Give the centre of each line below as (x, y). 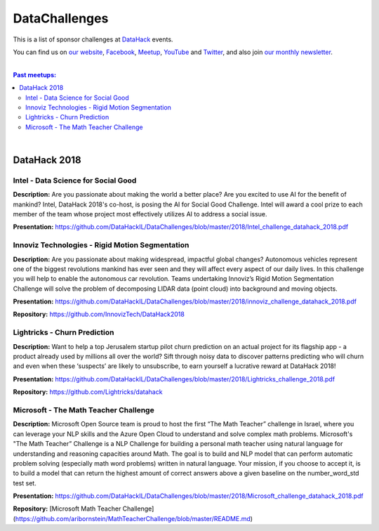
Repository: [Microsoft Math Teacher (67, 509)
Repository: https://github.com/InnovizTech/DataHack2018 (99, 314)
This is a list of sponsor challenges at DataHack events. (93, 39)
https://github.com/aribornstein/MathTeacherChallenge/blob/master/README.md (133, 518)
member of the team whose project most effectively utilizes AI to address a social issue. (140, 214)
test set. (25, 483)
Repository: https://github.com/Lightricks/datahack (88, 392)
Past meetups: (34, 74)
